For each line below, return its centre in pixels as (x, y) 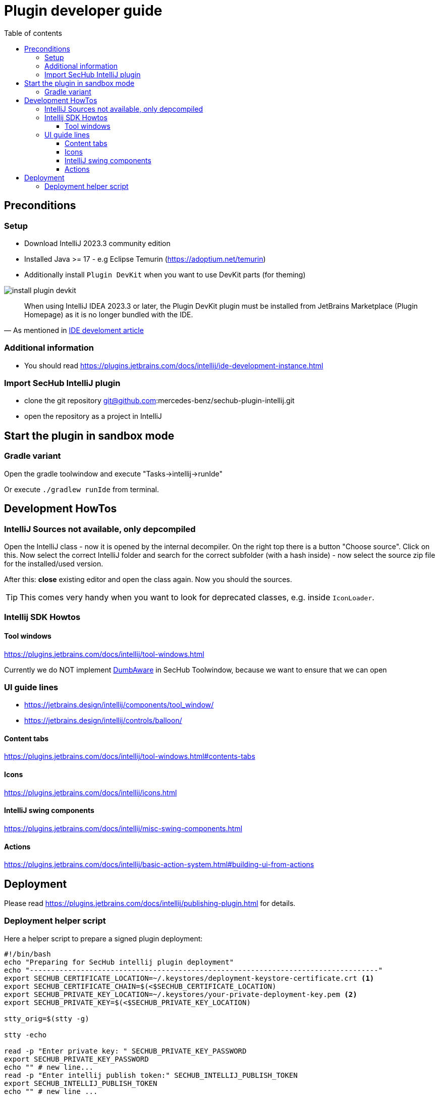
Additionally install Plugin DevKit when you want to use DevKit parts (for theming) (165, 274)
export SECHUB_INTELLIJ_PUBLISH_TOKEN (81, 1083)
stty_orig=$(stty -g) (47, 1018)
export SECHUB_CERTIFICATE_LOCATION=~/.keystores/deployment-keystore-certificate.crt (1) (189, 978)
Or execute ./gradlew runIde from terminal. (81, 489)
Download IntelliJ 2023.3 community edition (97, 243)
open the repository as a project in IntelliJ (93, 416)
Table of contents (33, 33)
